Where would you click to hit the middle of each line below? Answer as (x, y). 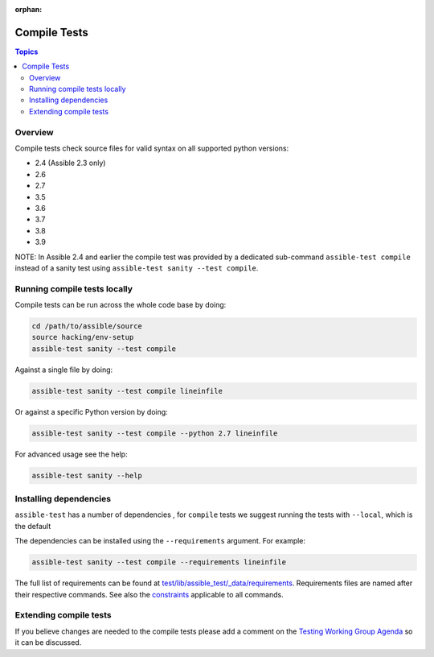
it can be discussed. (48, 643)
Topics (27, 52)
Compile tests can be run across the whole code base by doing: (121, 305)
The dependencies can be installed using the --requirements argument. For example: (160, 541)
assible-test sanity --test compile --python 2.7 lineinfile (155, 433)
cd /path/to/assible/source (87, 326)
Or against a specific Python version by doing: (91, 411)
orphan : (29, 9)
